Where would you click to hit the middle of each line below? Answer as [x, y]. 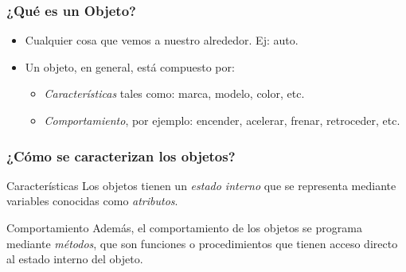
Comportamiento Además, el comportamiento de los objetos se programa [184, 227]
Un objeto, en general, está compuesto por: [130, 66]
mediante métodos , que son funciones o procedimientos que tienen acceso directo [202, 243]
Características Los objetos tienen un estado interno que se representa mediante [201, 185]
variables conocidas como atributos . [92, 201]
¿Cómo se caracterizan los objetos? [121, 155]
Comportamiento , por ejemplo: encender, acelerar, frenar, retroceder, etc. [222, 120]
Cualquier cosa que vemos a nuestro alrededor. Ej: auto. [162, 40]
